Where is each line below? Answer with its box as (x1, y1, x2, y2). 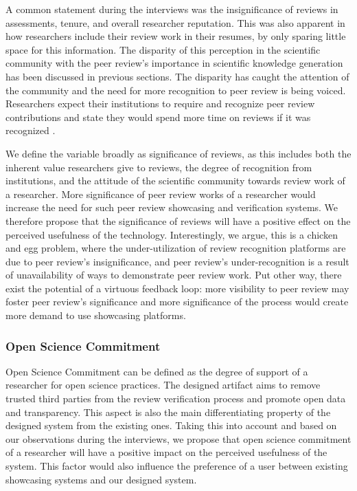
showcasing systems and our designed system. (5, 472, 197, 486)
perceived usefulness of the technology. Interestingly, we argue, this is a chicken (5, 227, 338, 241)
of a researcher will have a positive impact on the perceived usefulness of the (5, 445, 327, 459)
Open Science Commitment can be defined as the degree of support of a (5, 364, 308, 378)
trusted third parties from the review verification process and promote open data (5, 391, 346, 406)
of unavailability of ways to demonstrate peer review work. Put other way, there (5, 268, 342, 282)
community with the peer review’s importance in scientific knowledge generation (5, 56, 343, 70)
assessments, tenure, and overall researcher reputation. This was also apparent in (5, 15, 345, 30)
